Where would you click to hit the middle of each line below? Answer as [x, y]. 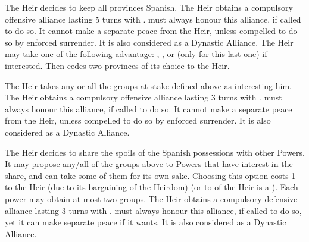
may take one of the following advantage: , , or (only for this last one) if [136, 54]
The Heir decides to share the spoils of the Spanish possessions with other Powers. [155, 152]
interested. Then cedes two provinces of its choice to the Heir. [117, 65]
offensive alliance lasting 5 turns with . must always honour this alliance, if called [153, 19]
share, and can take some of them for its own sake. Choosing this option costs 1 [150, 175]
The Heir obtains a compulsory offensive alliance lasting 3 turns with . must [143, 97]
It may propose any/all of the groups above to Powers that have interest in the [149, 164]
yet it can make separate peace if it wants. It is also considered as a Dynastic [146, 222]
